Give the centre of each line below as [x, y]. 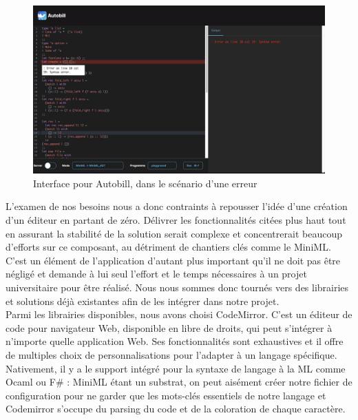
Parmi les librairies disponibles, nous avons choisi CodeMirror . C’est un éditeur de [179, 314]
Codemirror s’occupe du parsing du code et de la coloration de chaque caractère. [176, 409]
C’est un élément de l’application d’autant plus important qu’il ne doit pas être [173, 260]
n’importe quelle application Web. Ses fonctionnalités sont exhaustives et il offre [175, 341]
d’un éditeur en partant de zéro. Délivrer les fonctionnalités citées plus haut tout [176, 220]
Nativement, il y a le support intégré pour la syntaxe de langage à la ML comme [176, 368]
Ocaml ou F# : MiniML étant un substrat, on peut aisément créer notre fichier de [179, 382]
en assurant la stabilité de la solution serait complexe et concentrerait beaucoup [174, 233]
